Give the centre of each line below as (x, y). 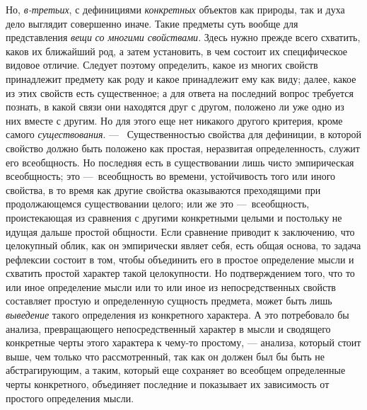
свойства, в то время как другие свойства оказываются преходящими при (163, 189)
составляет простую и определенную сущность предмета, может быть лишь (169, 301)
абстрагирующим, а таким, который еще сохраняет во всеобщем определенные (176, 370)
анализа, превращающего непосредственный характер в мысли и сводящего (168, 328)
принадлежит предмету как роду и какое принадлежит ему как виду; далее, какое (181, 78)
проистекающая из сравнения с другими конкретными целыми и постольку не (174, 217)
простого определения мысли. (70, 398)
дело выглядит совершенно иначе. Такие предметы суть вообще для (152, 23)
